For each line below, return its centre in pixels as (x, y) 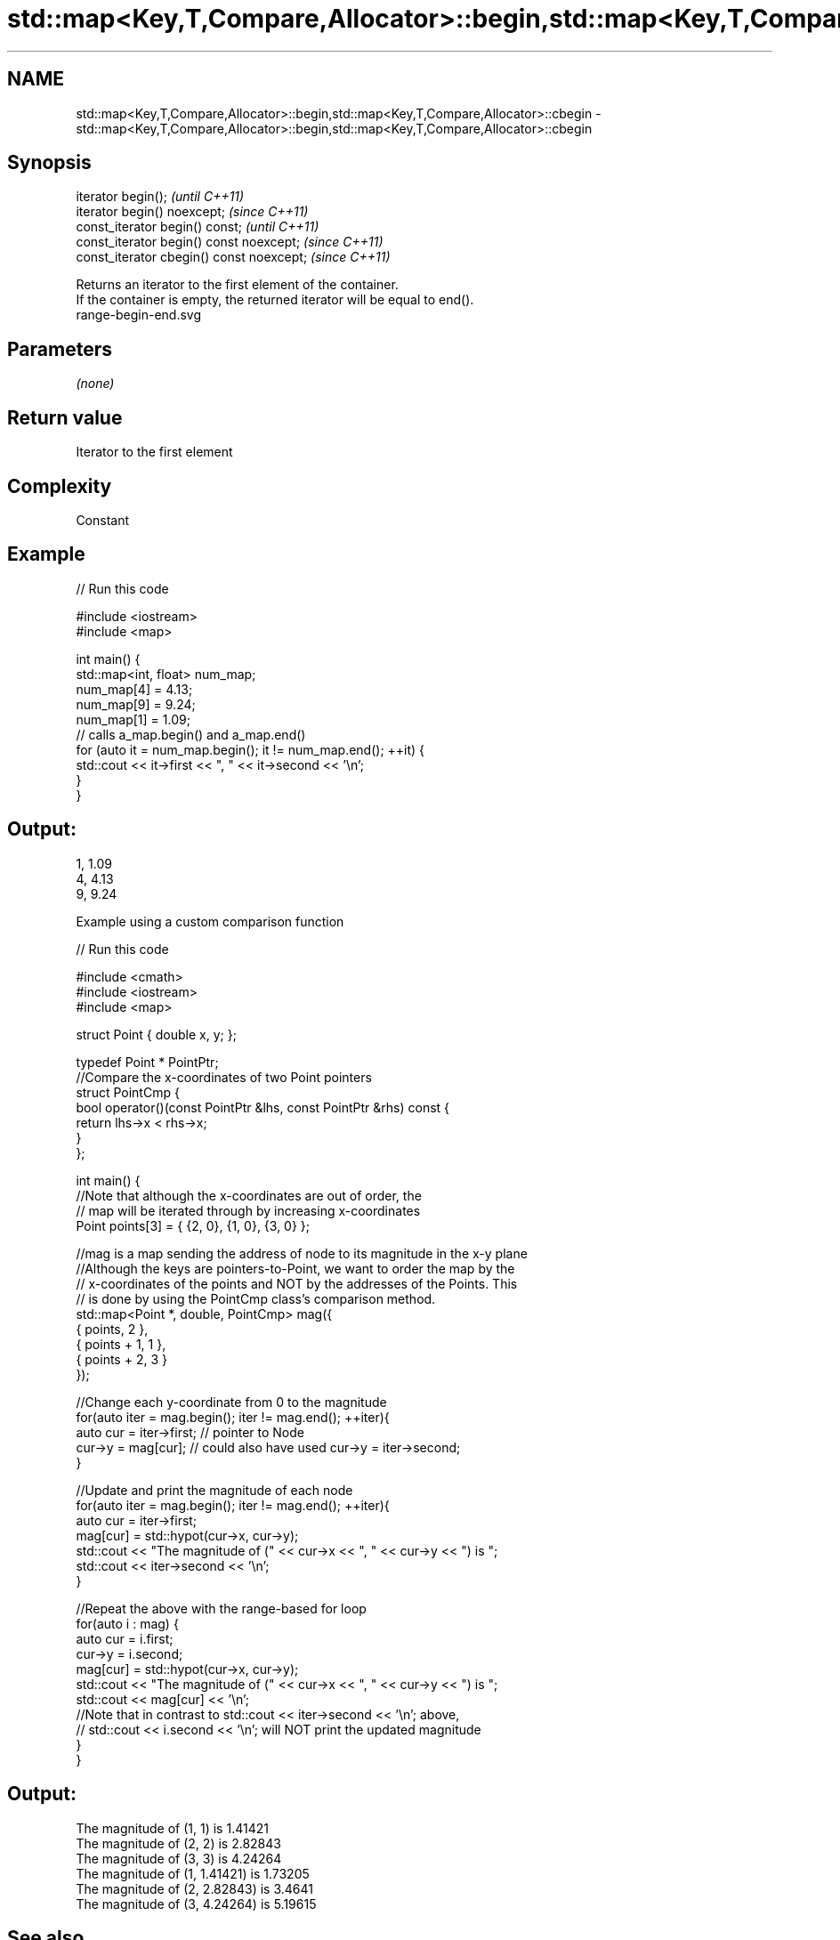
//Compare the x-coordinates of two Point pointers (224, 1077)
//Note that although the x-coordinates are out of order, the (249, 1195)
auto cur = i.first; (125, 1638)
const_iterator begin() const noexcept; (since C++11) (230, 242)
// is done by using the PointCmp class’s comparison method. (256, 1298)
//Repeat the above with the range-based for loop (221, 1608)
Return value (65, 417)
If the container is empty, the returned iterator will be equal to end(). (275, 300)
